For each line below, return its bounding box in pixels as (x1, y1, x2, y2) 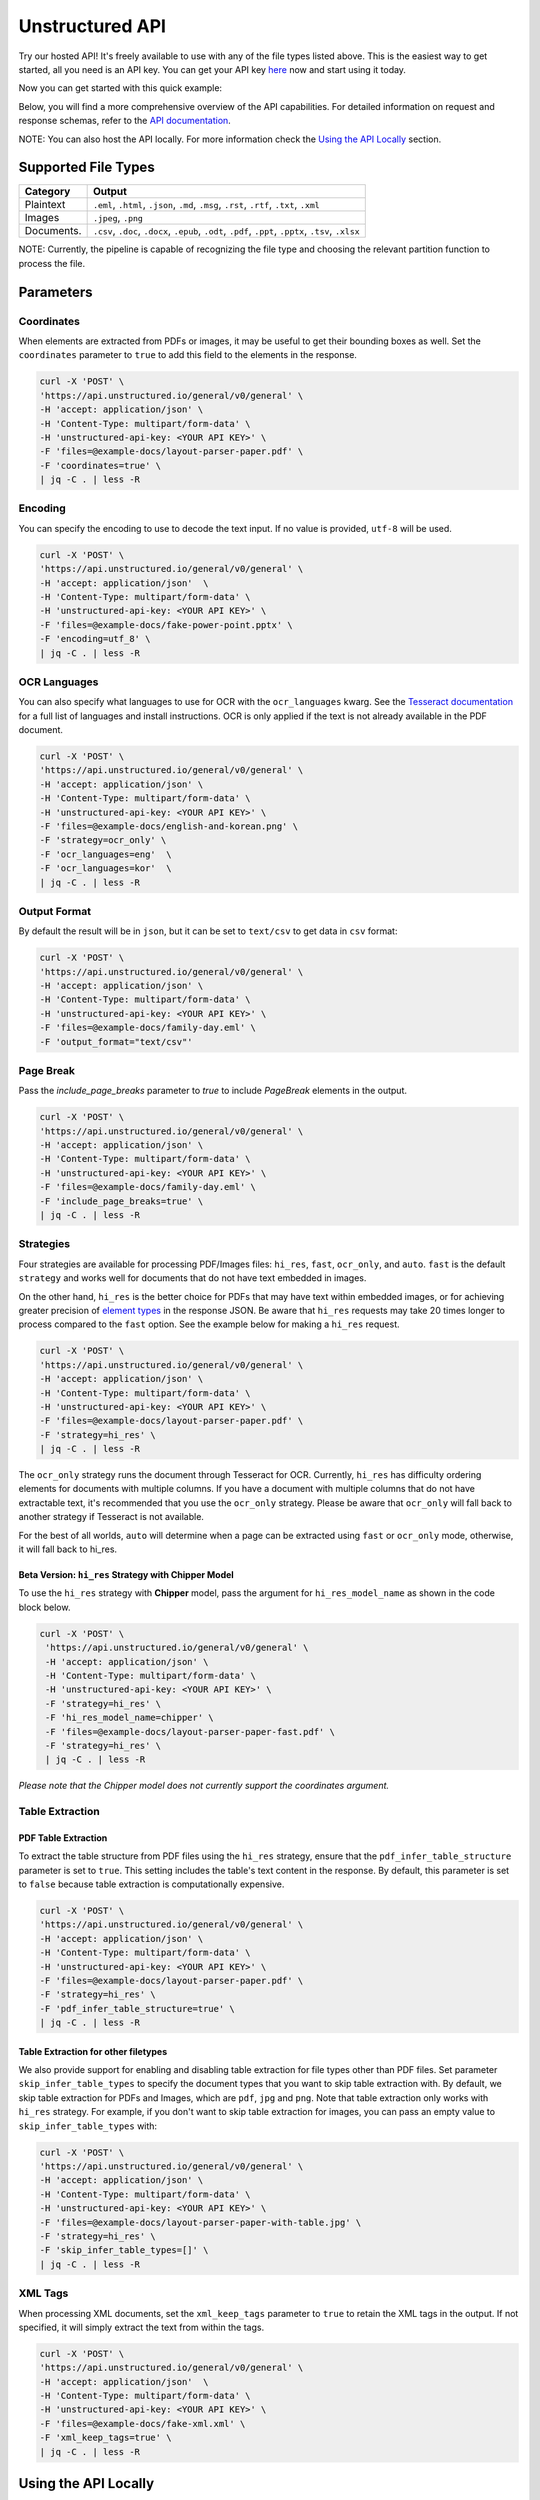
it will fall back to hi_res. (18, 1543, 118, 1555)
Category (24, 185, 71, 199)
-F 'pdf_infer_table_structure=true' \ (39, 2003, 235, 2014)
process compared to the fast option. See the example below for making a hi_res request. (18, 1318, 400, 1330)
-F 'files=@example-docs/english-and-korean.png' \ (39, 820, 299, 832)
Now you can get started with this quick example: (18, 82, 223, 94)
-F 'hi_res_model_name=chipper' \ (45, 1712, 214, 1724)
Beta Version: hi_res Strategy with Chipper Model (18, 1569, 234, 1580)
